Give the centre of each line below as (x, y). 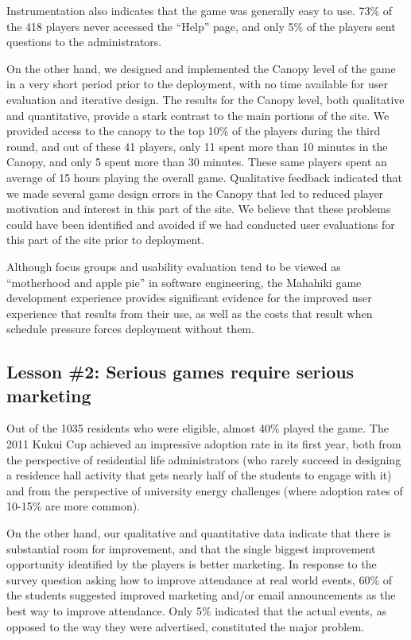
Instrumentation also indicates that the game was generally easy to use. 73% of (200, 10)
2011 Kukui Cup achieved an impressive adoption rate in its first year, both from (204, 444)
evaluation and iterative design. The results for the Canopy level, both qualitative (205, 99)
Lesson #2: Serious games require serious (180, 372)
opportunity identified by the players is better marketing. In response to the (192, 564)
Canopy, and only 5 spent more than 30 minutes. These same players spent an (197, 162)
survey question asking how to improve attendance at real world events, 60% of (199, 579)
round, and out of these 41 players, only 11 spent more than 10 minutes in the (197, 146)
